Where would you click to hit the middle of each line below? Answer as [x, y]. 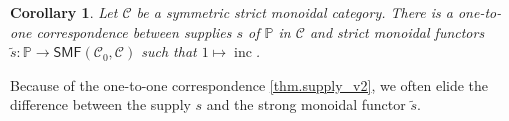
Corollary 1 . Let [64, 12]
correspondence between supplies [134, 31]
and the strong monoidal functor [306, 104]
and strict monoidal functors [397, 31]
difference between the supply [100, 104]
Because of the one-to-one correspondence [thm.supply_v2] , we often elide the [249, 84]
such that [169, 51]
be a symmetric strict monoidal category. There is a [294, 12]
